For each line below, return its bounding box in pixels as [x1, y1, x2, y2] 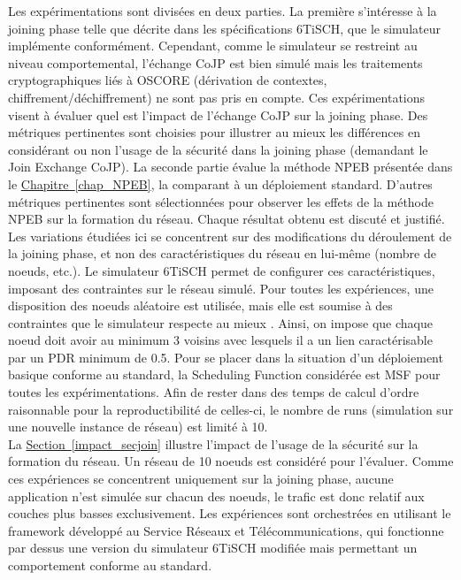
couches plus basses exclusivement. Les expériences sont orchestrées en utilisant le [8, 504, 451, 523]
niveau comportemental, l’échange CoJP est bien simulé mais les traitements [8, 53, 423, 72]
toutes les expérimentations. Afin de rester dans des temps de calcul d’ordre [8, 383, 419, 401]
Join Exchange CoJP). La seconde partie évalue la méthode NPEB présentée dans [8, 157, 453, 176]
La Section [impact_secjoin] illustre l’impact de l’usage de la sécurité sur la [8, 434, 419, 453]
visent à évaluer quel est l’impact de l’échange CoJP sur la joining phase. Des [8, 105, 428, 124]
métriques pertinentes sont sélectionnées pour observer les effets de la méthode [8, 192, 434, 210]
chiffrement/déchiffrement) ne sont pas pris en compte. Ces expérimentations [8, 88, 426, 106]
